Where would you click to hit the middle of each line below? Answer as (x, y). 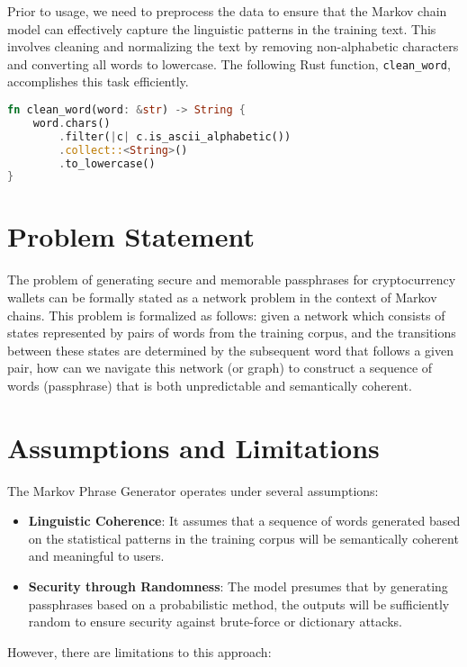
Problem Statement (131, 236)
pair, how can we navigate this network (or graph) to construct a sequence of (220, 368)
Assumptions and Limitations (193, 447)
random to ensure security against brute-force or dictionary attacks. (215, 622)
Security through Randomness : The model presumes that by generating (238, 586)
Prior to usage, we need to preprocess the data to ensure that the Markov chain (227, 11)
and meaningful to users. (96, 556)
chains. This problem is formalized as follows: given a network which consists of (226, 315)
